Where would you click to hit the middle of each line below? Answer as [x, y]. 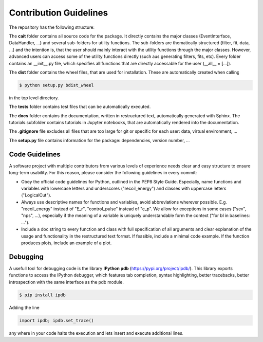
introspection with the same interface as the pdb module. [66, 282]
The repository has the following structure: [52, 27]
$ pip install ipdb [42, 295]
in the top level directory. [34, 98]
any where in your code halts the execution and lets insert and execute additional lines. [96, 333]
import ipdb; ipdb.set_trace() [57, 320]
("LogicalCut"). [36, 195]
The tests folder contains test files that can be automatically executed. [80, 107]
